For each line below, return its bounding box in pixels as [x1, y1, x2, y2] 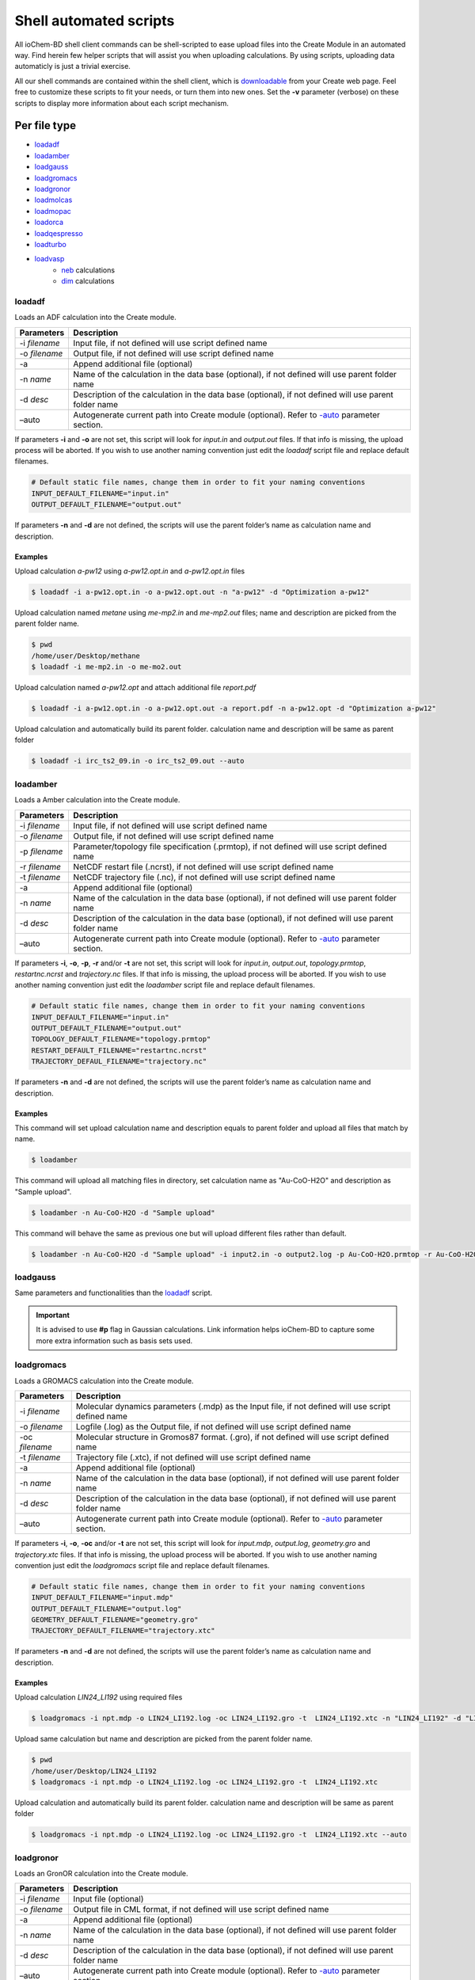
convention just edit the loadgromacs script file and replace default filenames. [14, 1560, 270, 1570]
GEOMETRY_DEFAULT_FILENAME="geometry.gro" [31, 1616, 199, 1624]
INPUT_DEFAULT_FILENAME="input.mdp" [31, 1593, 174, 1602]
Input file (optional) [73, 1894, 144, 1905]
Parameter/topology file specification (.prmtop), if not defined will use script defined [73, 840, 387, 851]
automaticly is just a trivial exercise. [14, 62, 131, 71]
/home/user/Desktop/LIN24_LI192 [31, 1766, 158, 1776]
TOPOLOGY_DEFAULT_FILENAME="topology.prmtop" [31, 1034, 211, 1044]
